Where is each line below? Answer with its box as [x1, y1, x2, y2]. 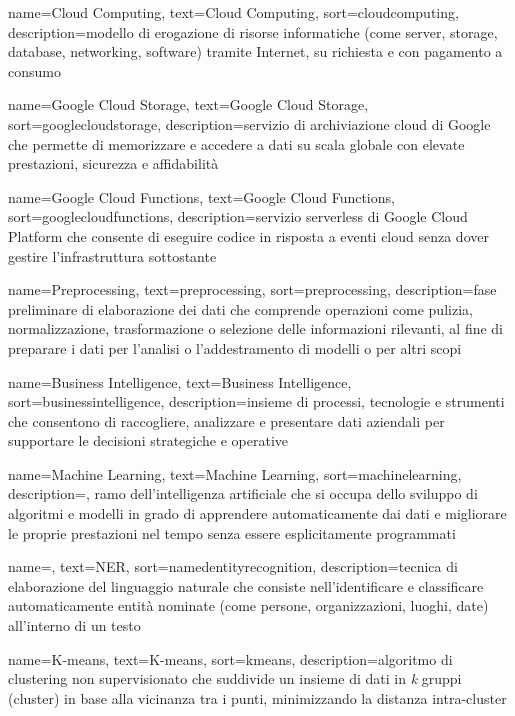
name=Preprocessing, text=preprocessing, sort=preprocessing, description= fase [8, 279, 497, 300]
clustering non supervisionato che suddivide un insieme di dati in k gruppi [8, 668, 462, 689]
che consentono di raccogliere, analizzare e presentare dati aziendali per [8, 410, 445, 431]
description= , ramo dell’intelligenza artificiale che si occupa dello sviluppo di [8, 483, 478, 504]
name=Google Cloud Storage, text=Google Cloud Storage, [8, 94, 369, 115]
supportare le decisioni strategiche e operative [8, 430, 288, 451]
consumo [8, 60, 61, 81]
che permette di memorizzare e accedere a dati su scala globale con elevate [8, 133, 465, 154]
